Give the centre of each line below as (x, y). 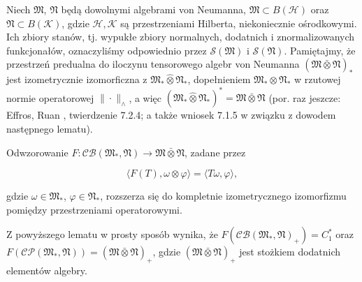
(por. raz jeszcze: (305, 97)
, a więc (145, 97)
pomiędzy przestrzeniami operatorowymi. (94, 209)
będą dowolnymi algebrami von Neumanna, (153, 9)
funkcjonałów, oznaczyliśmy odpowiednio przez (107, 50)
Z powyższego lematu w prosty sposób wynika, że (112, 234)
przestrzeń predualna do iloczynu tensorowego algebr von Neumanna (153, 64)
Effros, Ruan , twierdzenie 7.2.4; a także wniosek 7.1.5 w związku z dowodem (171, 115)
